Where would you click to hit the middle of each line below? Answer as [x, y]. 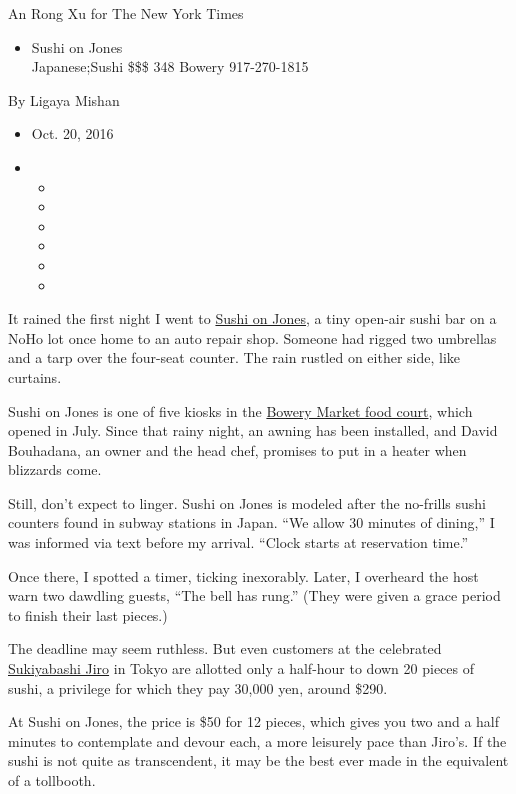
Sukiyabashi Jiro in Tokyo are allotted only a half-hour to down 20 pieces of [241, 668]
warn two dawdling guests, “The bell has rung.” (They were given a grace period [254, 595]
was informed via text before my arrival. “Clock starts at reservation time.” [238, 542]
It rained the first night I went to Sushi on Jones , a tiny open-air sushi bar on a [252, 318]
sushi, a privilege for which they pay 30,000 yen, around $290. [198, 687]
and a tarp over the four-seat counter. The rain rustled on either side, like [234, 357]
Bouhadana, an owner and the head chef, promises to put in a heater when [237, 449]
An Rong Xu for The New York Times [126, 13]
